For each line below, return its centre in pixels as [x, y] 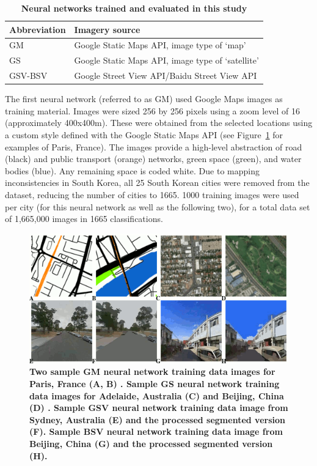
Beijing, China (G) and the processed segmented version [151, 443]
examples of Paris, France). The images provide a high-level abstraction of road [154, 146]
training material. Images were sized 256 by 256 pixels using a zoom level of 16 [152, 110]
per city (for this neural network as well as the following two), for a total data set [158, 206]
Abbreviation [38, 29]
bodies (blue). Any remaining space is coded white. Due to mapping [132, 170]
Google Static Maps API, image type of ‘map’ [160, 45]
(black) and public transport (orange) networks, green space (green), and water [153, 159]
